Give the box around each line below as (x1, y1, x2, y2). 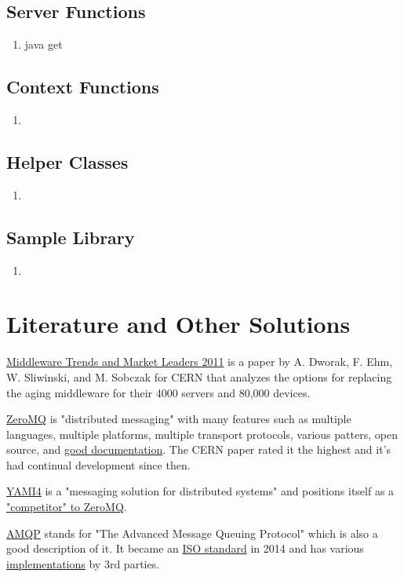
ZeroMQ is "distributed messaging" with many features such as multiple (6, 411, 351, 427)
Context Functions (6, 75, 159, 99)
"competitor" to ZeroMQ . (6, 498, 127, 515)
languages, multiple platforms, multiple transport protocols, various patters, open (6, 425, 398, 442)
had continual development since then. (6, 456, 191, 473)
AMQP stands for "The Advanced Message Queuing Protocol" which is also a (6, 524, 378, 541)
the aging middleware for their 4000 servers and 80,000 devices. (6, 384, 311, 400)
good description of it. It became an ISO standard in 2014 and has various (6, 540, 364, 557)
